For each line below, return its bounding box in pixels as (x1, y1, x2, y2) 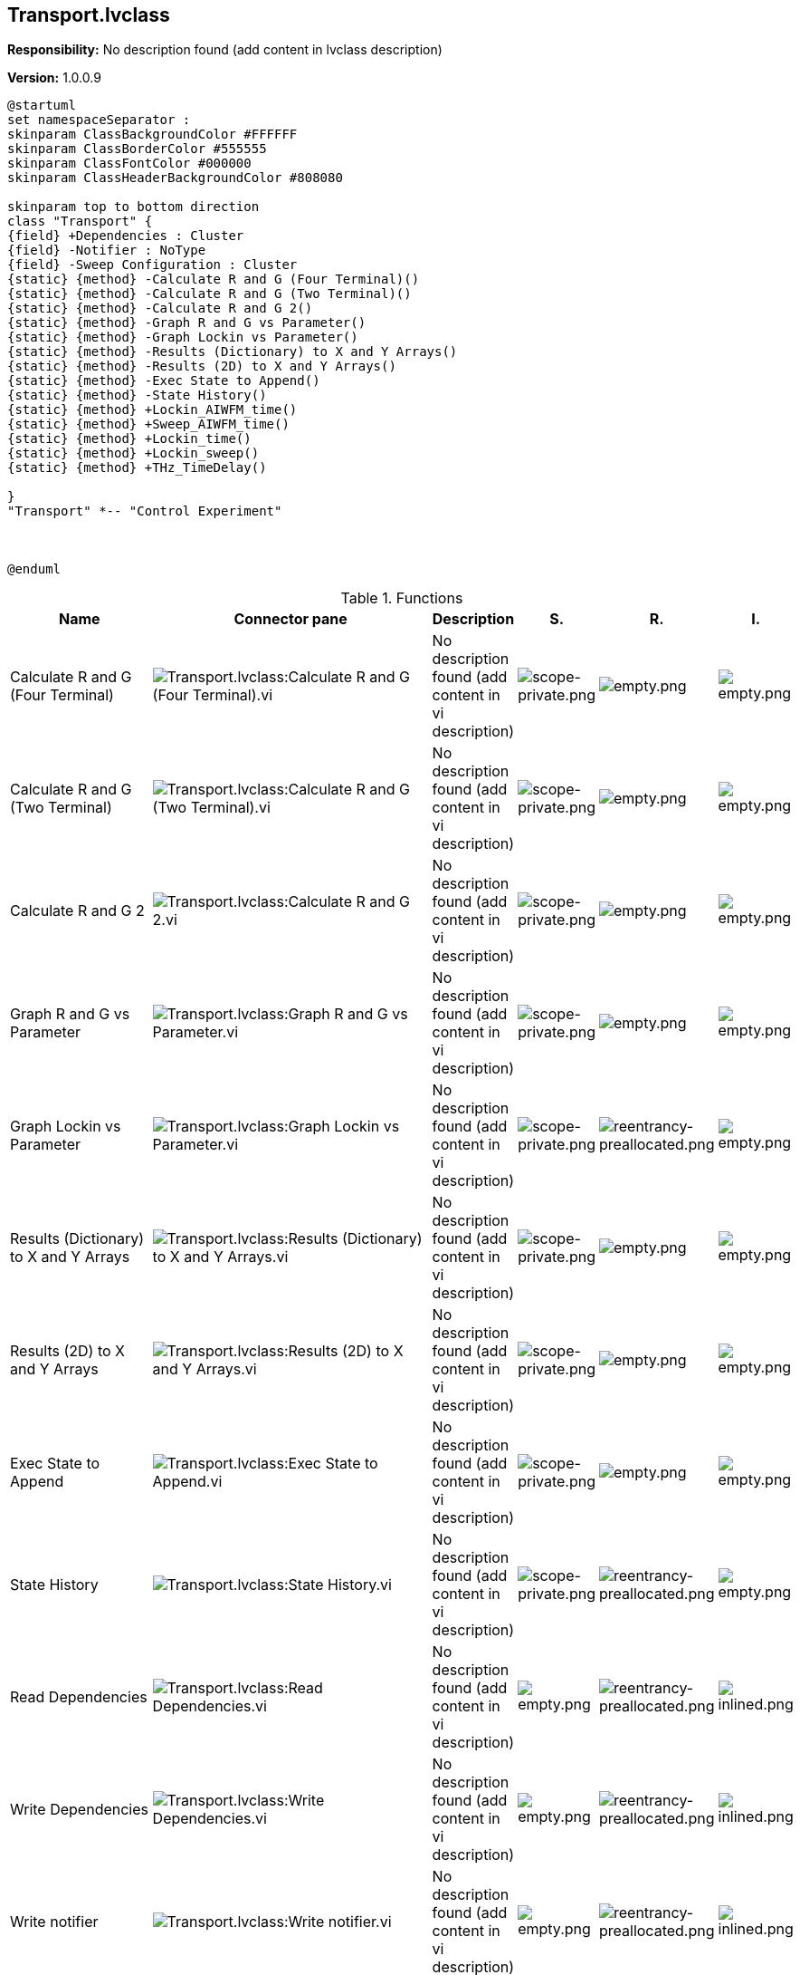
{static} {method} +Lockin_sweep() (7, 446, 260, 461)
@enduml (7, 562, 62, 577)
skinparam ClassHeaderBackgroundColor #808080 (7, 170, 343, 186)
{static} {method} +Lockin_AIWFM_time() (7, 402, 298, 418)
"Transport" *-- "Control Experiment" (7, 504, 282, 519)
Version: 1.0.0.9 (7, 70, 101, 86)
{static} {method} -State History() (7, 388, 267, 403)
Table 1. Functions (340, 589, 463, 608)
